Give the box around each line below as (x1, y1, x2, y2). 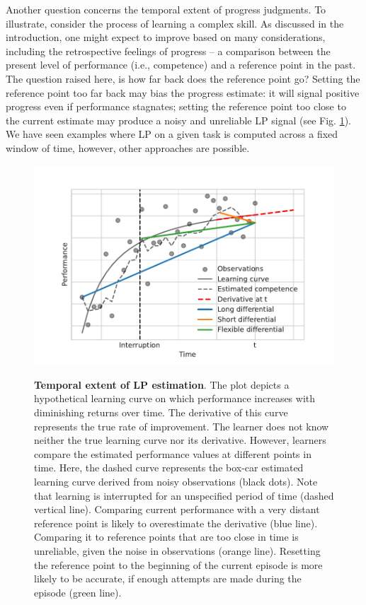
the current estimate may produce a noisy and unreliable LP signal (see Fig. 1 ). (6, 112, 351, 127)
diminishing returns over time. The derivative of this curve (34, 404, 288, 419)
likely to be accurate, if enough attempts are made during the (34, 571, 302, 586)
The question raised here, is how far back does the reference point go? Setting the (6, 71, 360, 86)
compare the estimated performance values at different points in (34, 446, 311, 461)
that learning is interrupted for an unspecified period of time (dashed (34, 488, 334, 503)
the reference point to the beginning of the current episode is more (34, 557, 323, 572)
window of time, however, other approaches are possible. (6, 140, 250, 155)
